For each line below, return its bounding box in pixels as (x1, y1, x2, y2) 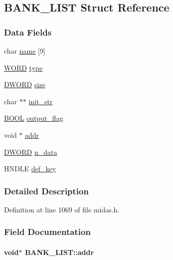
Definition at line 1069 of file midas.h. (4, 204, 120, 214)
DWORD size (4, 79, 45, 90)
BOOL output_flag (4, 113, 63, 123)
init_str (28, 96, 53, 106)
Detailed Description (4, 184, 89, 197)
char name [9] (4, 46, 45, 56)
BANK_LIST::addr (24, 247, 94, 257)
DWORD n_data (4, 146, 57, 157)
